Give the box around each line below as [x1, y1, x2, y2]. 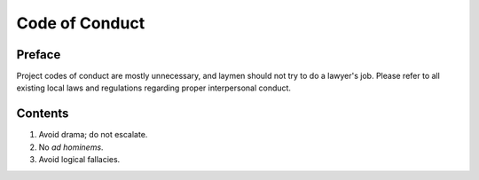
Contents [16, 106, 69, 121]
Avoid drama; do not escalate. [38, 129, 148, 140]
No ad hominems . [38, 142, 104, 153]
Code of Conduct [16, 13, 145, 33]
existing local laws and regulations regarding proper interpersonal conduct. [16, 82, 292, 93]
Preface [16, 47, 61, 62]
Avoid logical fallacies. [38, 154, 121, 165]
